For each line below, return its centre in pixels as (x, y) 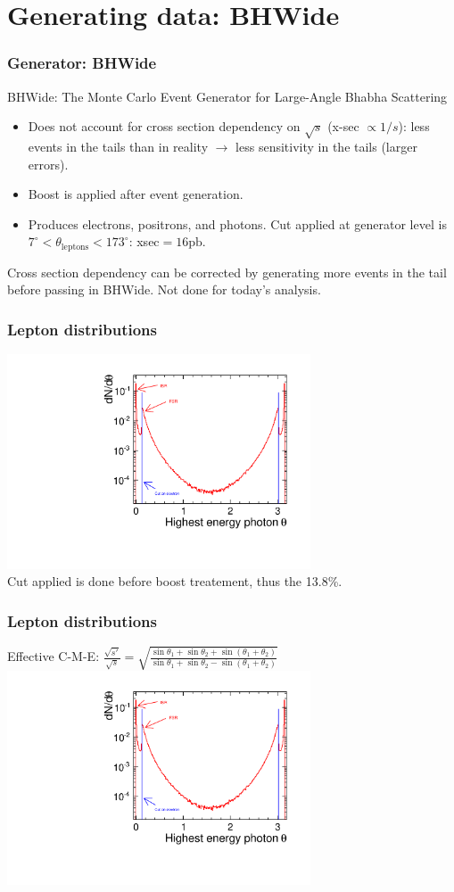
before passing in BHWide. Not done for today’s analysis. (164, 289)
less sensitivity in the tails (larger (326, 146)
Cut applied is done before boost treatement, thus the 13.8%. (175, 581)
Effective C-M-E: (54, 656)
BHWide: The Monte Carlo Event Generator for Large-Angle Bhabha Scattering (227, 96)
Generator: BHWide (82, 63)
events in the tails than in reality (118, 146)
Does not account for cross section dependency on (164, 126)
